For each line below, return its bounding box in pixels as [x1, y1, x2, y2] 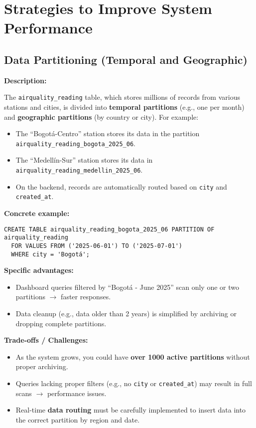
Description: [4, 75, 47, 85]
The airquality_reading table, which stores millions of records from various [4, 92, 240, 102]
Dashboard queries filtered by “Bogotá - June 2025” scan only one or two [15, 281, 239, 292]
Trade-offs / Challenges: [4, 335, 88, 345]
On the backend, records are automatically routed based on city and [15, 181, 227, 192]
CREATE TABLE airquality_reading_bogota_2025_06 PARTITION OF [4, 225, 215, 233]
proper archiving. [15, 361, 68, 372]
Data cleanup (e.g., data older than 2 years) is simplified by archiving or [15, 308, 237, 319]
